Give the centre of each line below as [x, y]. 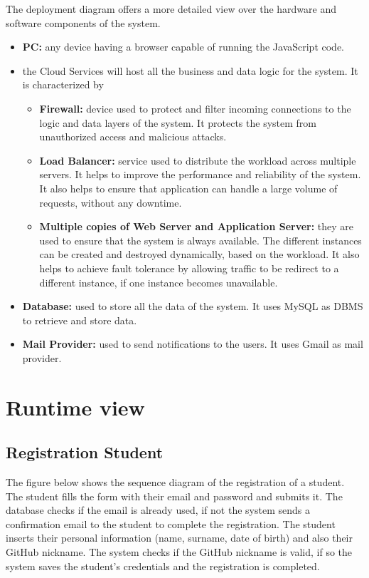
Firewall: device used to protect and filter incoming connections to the [195, 108]
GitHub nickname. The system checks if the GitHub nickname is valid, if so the [179, 552]
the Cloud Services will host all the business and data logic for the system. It [190, 70]
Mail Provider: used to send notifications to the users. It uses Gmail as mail [193, 344]
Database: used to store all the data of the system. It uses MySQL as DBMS [193, 306]
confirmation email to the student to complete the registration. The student [171, 523]
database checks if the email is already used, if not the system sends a [158, 510]
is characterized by [63, 84]
